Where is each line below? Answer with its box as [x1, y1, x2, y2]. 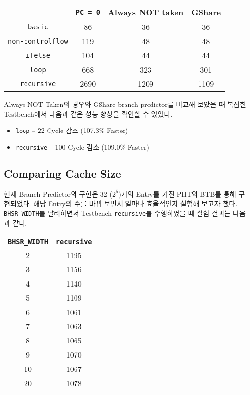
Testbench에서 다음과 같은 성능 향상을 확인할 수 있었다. [4, 108, 173, 119]
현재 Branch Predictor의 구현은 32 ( [4, 188, 112, 199]
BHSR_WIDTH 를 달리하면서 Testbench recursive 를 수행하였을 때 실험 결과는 [4, 208, 231, 218]
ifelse [25, 51, 50, 59]
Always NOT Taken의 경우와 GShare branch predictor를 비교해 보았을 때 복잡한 [4, 99, 247, 109]
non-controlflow [8, 37, 68, 45]
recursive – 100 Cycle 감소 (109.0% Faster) [15, 141, 149, 152]
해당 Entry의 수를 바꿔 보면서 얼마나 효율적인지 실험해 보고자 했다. [33, 198, 238, 209]
